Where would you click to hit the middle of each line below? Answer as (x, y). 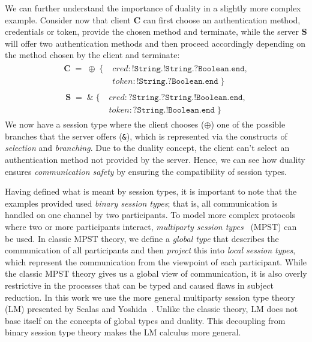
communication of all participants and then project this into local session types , (150, 250)
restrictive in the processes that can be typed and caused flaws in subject (139, 285)
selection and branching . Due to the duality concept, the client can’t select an (147, 148)
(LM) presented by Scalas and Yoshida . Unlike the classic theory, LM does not (151, 309)
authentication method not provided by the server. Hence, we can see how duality (155, 159)
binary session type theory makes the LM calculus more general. (123, 332)
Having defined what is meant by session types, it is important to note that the (151, 191)
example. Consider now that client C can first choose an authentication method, (153, 19)
